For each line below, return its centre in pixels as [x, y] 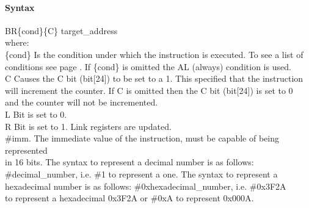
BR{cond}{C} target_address [61, 30]
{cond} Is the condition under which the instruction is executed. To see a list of [154, 54]
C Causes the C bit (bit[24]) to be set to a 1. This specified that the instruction [154, 78]
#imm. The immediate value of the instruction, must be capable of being [142, 138]
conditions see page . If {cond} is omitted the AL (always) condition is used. [148, 66]
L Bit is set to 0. [36, 114]
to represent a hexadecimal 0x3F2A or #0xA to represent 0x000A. [129, 198]
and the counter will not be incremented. [82, 102]
